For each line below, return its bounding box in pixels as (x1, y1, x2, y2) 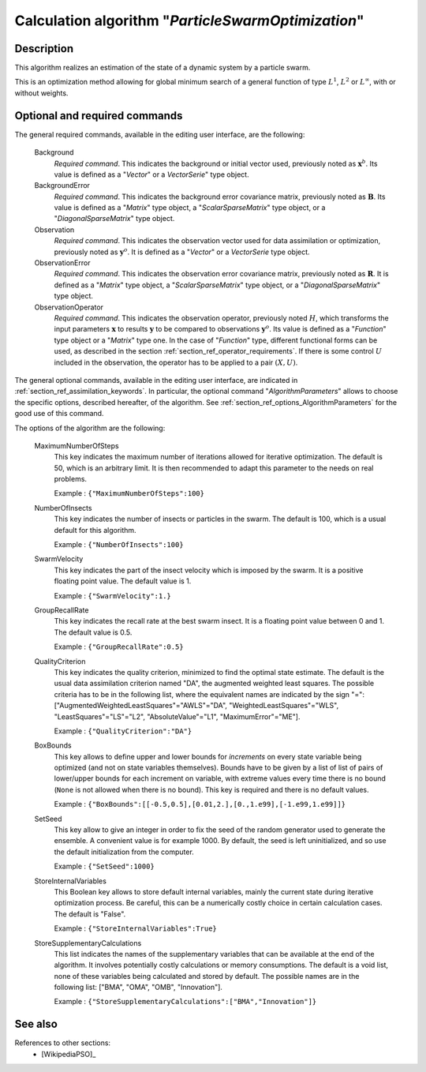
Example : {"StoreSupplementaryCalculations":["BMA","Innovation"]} (54, 997, 317, 1006)
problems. (54, 474, 87, 484)
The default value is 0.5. (54, 628, 133, 637)
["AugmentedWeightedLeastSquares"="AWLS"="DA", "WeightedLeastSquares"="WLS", (54, 701, 339, 710)
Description (14, 42, 74, 55)
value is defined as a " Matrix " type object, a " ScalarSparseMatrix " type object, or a (54, 203, 326, 212)
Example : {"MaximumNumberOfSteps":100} (54, 489, 205, 498)
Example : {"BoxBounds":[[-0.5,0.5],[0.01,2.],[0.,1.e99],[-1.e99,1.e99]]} (54, 800, 346, 809)
